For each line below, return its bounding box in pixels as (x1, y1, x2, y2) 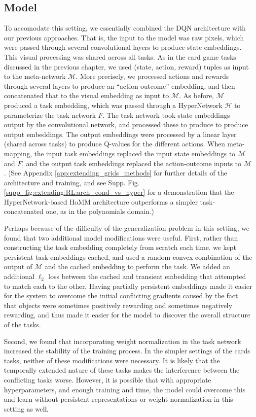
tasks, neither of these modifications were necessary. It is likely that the (4, 355, 220, 365)
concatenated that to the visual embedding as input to (4, 90, 169, 101)
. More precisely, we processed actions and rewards (75, 71, 229, 81)
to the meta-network (4, 71, 66, 81)
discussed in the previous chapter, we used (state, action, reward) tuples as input (4, 61, 249, 71)
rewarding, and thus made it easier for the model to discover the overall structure (4, 310, 251, 320)
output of (4, 261, 33, 272)
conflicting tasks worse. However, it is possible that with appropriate (4, 374, 211, 384)
